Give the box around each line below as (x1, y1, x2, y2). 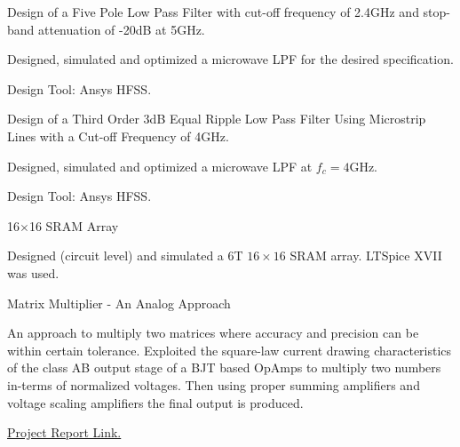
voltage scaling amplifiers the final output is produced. (7, 393, 304, 411)
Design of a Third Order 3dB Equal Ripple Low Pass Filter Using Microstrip (7, 109, 426, 128)
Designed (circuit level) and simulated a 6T (7, 246, 243, 265)
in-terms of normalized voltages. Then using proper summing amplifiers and (7, 375, 420, 394)
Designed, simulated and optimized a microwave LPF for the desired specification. (7, 50, 454, 68)
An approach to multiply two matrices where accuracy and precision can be (7, 323, 419, 342)
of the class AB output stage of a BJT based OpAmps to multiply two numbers (7, 358, 441, 377)
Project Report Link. (7, 423, 122, 442)
